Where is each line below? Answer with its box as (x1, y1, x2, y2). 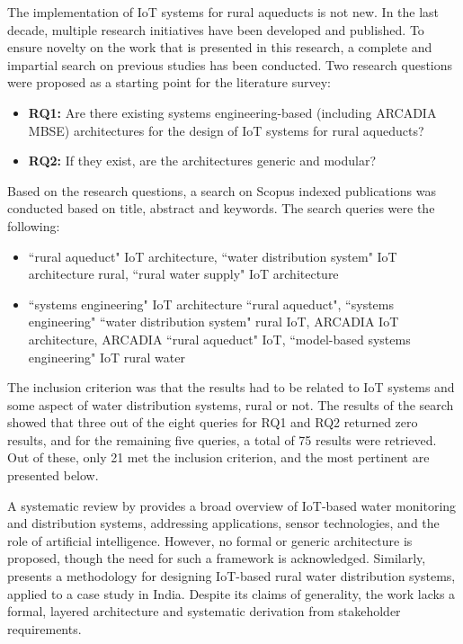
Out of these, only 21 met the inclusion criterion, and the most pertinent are (7, 448, 430, 467)
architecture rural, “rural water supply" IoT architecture (28, 264, 339, 283)
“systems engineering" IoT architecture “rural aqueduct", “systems (28, 294, 394, 313)
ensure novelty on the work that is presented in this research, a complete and (7, 38, 432, 57)
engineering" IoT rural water (28, 347, 185, 366)
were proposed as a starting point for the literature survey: (7, 73, 331, 92)
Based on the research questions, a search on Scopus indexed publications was (7, 181, 436, 200)
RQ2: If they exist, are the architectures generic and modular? (28, 151, 376, 170)
